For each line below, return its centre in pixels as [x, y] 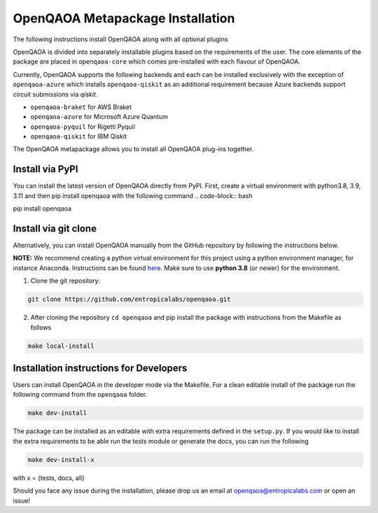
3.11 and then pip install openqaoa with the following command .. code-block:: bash [133, 195]
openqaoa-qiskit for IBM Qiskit [79, 136]
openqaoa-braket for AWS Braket [81, 107]
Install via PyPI [45, 169]
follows [41, 327]
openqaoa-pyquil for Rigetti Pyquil [83, 127]
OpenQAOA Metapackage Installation [124, 18]
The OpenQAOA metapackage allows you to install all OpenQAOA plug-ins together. [133, 149]
